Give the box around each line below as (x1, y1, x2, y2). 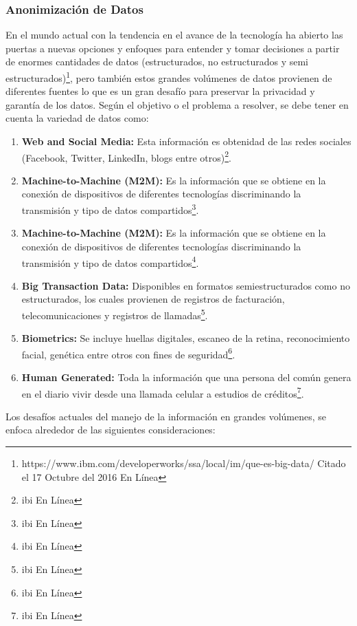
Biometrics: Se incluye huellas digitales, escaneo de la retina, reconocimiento (21, 331, 350, 345)
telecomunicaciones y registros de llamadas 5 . (21, 305, 208, 322)
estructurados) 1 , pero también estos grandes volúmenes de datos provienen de (5, 69, 332, 85)
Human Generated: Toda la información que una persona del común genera (21, 370, 352, 385)
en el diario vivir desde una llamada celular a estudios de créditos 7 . (21, 384, 304, 400)
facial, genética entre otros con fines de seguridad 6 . (21, 345, 235, 361)
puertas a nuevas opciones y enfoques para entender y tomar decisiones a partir (5, 41, 340, 55)
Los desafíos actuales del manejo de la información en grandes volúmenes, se (5, 409, 327, 423)
